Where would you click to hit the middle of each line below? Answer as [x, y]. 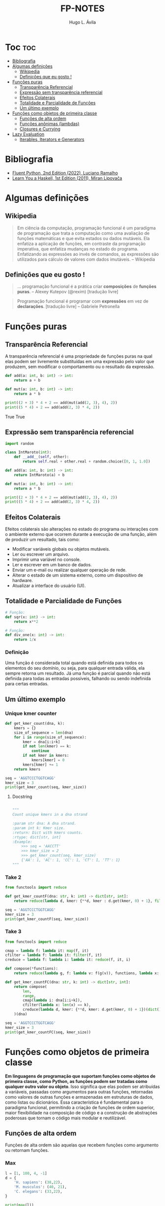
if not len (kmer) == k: [47, 746]
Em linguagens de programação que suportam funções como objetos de [80, 1076]
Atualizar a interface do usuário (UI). [49, 586]
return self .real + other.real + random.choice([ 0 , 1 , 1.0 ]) [87, 462]
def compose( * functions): [31, 969]
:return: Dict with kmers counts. [47, 833]
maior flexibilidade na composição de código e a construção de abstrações [81, 1113]
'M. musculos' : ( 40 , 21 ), [41, 1187]
